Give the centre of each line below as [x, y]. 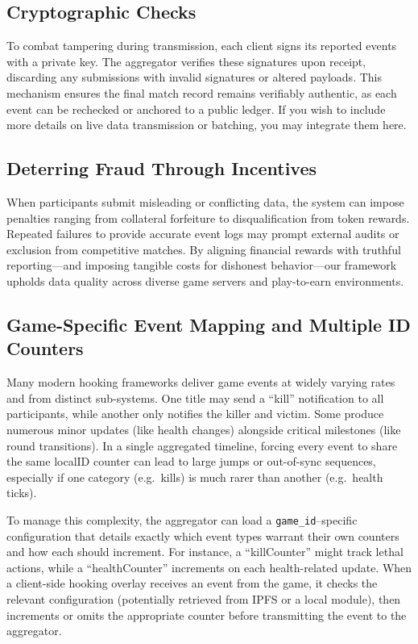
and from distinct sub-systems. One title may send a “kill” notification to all [195, 397]
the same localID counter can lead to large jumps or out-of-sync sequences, [191, 461]
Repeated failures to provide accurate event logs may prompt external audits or [203, 234]
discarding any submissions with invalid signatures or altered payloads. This [194, 77]
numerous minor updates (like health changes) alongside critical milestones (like [204, 429]
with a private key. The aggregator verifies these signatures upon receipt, [186, 61]
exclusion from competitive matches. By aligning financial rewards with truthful [204, 249]
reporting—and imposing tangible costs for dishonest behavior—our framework [202, 265]
